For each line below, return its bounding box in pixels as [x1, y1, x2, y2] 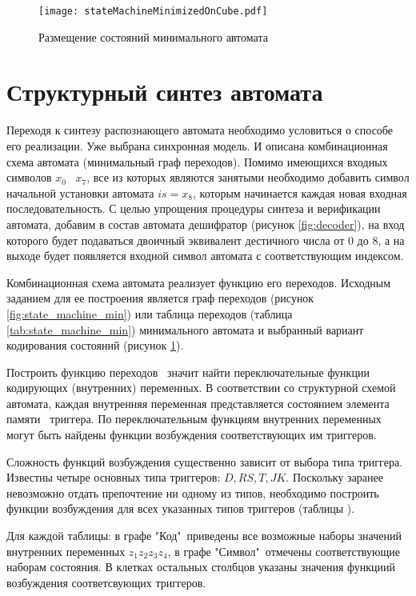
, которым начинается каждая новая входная [193, 184, 407, 201]
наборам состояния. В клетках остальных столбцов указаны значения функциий [6, 558, 396, 575]
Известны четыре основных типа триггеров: [6, 469, 221, 486]
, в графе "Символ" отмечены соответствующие [167, 542, 400, 559]
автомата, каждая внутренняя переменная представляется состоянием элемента [6, 394, 390, 411]
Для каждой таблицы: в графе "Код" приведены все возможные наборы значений [6, 527, 402, 544]
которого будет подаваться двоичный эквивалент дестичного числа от [6, 231, 345, 248]
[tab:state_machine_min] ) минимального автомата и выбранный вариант [6, 321, 364, 338]
